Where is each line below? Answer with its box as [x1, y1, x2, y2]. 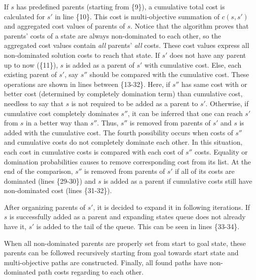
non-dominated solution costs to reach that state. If [4, 49, 160, 60]
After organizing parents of [4, 201, 86, 212]
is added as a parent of [66, 59, 135, 70]
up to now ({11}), [4, 59, 58, 70]
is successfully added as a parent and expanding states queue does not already [9, 211, 246, 222]
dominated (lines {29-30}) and [4, 175, 96, 186]
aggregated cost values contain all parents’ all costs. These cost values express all [4, 40, 250, 50]
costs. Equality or [194, 146, 248, 157]
